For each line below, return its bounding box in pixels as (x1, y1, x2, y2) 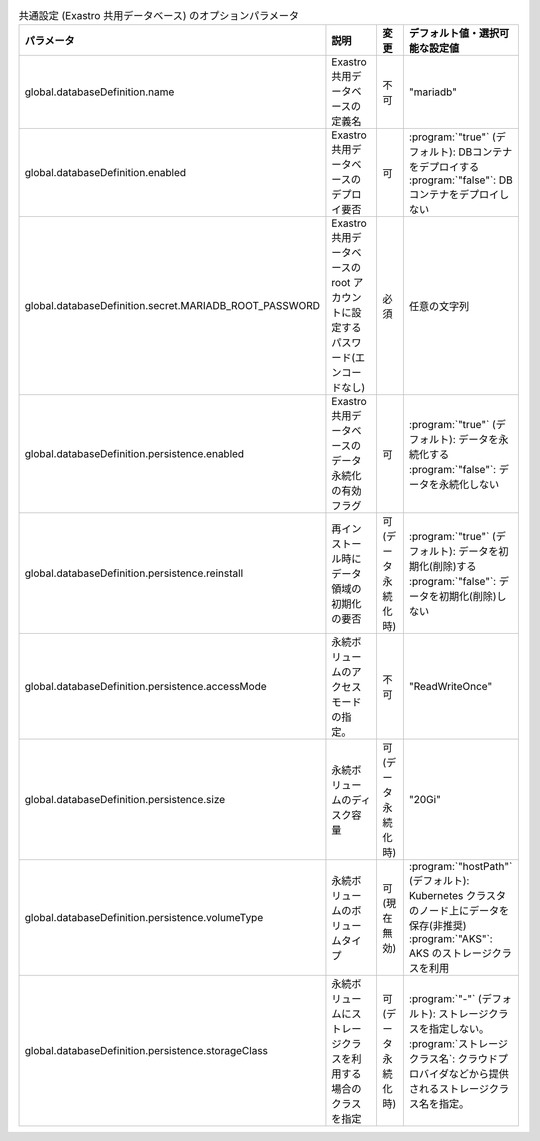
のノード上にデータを (408, 904, 510, 918)
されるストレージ (408, 1082, 490, 1096)
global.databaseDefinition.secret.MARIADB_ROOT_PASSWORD (24, 299, 320, 313)
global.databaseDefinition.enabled (24, 166, 187, 180)
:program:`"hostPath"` (408, 860, 513, 874)
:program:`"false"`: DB (408, 173, 514, 187)
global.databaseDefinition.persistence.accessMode (24, 680, 267, 694)
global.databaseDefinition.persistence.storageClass (24, 1044, 269, 1058)
